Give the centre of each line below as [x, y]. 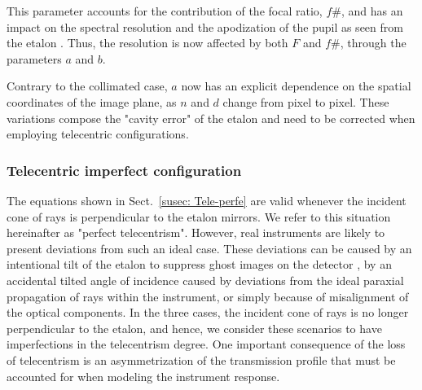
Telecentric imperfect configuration [124, 170]
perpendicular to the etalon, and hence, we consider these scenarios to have [194, 328]
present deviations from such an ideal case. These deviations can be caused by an [209, 248]
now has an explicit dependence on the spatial [296, 86]
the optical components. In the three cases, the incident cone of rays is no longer [208, 312]
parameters [34, 58]
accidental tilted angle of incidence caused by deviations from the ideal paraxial [205, 280]
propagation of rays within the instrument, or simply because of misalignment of [208, 296]
